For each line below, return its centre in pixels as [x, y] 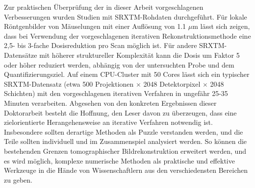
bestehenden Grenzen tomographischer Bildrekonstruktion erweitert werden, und [125, 151]
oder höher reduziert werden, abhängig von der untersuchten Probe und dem [119, 64]
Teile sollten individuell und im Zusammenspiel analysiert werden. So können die [126, 141]
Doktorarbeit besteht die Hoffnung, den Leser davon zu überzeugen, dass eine [120, 112]
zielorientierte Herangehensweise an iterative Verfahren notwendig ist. [108, 122]
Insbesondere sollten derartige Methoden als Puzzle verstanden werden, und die [124, 131]
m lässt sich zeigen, [221, 26]
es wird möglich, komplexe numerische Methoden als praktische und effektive [119, 160]
